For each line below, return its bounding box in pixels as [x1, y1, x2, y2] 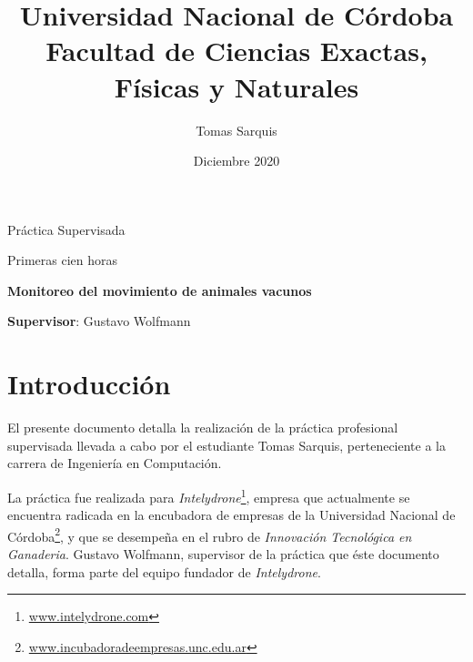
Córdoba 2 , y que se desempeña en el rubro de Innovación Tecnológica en [7, 524, 412, 545]
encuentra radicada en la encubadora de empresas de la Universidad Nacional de [7, 505, 456, 525]
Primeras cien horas [7, 250, 118, 270]
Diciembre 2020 [193, 151, 280, 170]
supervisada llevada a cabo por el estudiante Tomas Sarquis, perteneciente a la [7, 435, 446, 454]
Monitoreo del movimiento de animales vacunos [7, 280, 312, 300]
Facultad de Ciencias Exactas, [45, 32, 428, 69]
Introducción [7, 365, 171, 402]
